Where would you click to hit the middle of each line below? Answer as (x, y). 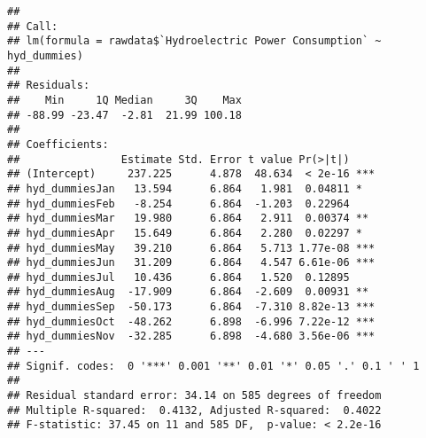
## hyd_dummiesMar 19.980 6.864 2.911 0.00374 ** (188, 219)
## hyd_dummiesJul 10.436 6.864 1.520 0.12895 (178, 277)
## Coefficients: (58, 144)
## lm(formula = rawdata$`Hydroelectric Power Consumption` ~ (194, 41)
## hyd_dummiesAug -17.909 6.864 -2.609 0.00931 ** (188, 292)
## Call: (33, 26)
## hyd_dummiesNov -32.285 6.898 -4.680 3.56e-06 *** (191, 336)
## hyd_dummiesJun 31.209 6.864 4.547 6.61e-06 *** (191, 263)
